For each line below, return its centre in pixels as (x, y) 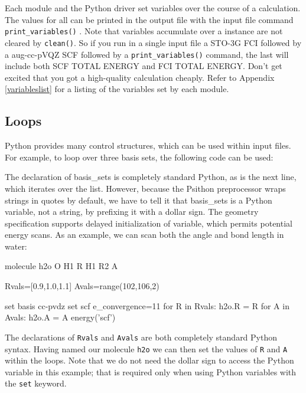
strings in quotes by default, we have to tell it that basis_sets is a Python (139, 200)
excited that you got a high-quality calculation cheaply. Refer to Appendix (140, 77)
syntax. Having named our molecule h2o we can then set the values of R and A (146, 348)
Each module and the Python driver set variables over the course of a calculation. (153, 8)
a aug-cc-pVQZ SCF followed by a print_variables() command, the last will (147, 54)
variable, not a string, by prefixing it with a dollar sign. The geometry (132, 212)
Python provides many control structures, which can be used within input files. (148, 145)
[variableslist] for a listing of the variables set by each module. (117, 89)
